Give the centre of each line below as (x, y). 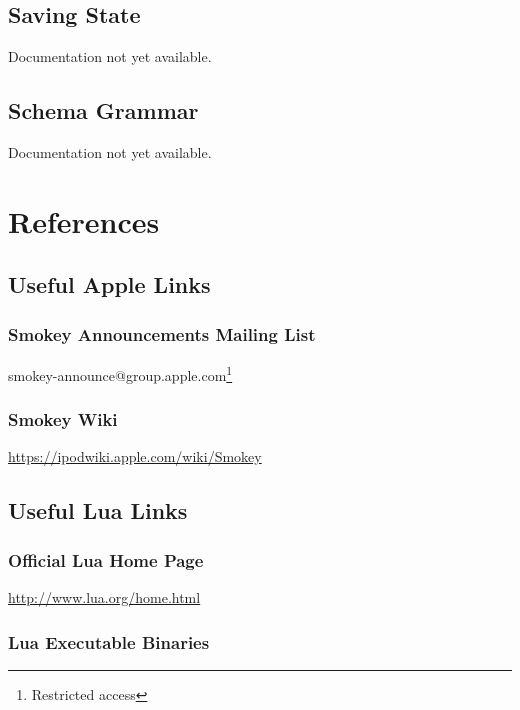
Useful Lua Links (98, 510)
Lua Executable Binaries (109, 641)
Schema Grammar (103, 110)
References (84, 220)
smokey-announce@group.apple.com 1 (120, 373)
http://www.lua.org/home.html (104, 597)
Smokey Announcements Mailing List (162, 333)
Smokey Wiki (63, 419)
